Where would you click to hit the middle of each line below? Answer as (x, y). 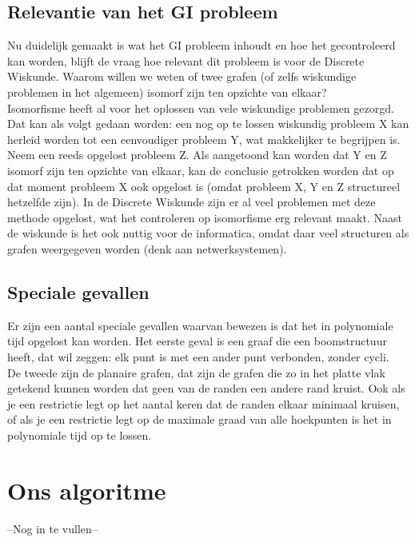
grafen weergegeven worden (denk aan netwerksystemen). (147, 248)
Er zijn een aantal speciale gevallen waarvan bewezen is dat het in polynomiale (200, 325)
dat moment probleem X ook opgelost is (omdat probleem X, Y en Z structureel (204, 186)
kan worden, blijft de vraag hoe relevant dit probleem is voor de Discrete (186, 60)
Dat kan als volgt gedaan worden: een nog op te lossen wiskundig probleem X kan (208, 124)
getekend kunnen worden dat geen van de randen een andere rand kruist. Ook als (206, 388)
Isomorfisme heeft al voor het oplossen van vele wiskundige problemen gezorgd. (201, 108)
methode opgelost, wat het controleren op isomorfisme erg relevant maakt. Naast (205, 217)
